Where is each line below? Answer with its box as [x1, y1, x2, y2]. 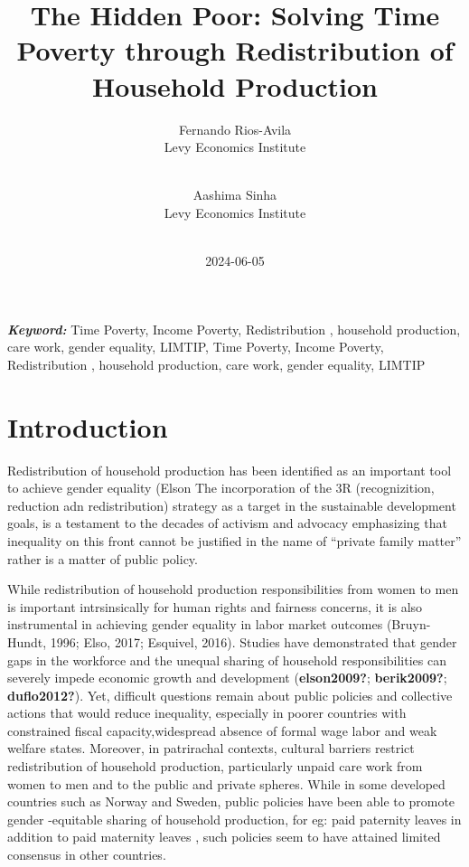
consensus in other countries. [7, 845, 166, 864]
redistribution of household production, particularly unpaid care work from [7, 757, 423, 776]
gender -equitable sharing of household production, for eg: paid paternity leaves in [7, 809, 462, 828]
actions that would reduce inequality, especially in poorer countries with [7, 703, 407, 722]
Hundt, [7, 632, 47, 651]
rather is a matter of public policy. [7, 549, 198, 568]
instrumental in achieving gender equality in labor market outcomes [7, 615, 383, 634]
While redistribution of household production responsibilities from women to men [7, 580, 459, 598]
